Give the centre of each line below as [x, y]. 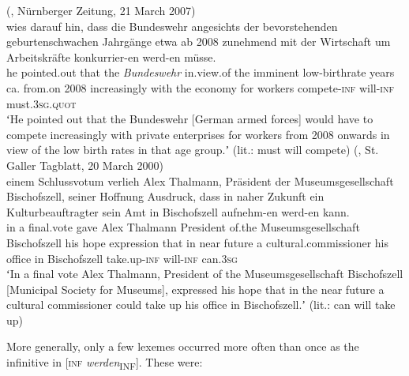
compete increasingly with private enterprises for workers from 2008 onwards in [198, 134]
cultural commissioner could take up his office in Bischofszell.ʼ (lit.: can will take [201, 305]
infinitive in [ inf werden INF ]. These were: [105, 363]
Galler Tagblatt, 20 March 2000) [85, 165]
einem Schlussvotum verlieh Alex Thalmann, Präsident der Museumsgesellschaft [200, 180]
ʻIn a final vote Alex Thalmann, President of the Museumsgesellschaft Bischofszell [205, 274]
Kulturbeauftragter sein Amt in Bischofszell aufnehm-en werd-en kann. [178, 211]
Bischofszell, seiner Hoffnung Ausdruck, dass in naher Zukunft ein [165, 196]
